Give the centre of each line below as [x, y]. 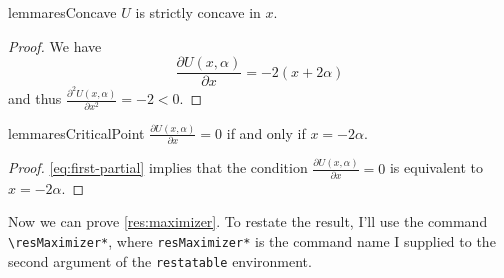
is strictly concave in [198, 12]
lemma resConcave [62, 12]
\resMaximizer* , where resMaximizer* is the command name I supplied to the [252, 241]
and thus [35, 98]
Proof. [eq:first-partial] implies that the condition [158, 167]
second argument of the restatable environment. [160, 260]
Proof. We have [55, 45]
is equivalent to [436, 167]
